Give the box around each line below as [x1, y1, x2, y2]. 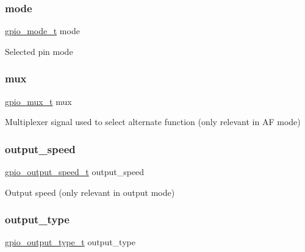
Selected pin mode [5, 45, 73, 57]
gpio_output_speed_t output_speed [5, 165, 145, 178]
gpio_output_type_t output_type [5, 236, 135, 248]
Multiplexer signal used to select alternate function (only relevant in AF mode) [5, 115, 301, 128]
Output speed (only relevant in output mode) [5, 185, 175, 198]
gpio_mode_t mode [5, 24, 80, 37]
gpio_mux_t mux [5, 95, 72, 107]
